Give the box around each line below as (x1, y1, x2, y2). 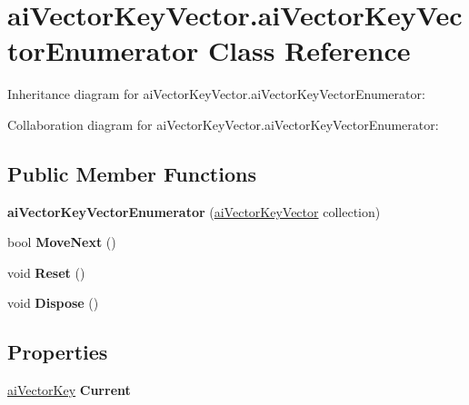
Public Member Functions (7, 159, 256, 187)
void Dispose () (7, 293, 99, 312)
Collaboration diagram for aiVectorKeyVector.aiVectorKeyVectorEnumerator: (7, 114, 439, 133)
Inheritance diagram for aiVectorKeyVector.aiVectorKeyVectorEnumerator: (7, 84, 425, 104)
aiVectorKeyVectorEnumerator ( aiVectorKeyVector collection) (7, 202, 381, 221)
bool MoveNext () (7, 232, 116, 252)
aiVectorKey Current (7, 380, 131, 400)
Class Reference (208, 32, 411, 69)
